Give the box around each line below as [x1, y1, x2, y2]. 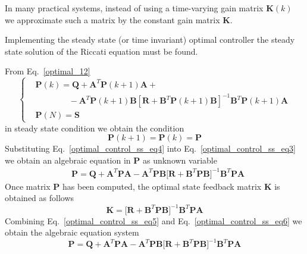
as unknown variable [142, 153, 217, 166]
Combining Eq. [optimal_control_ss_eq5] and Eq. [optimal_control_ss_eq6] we [5, 214, 302, 227]
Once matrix [5, 180, 51, 192]
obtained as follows [5, 192, 74, 204]
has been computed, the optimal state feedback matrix [62, 180, 262, 192]
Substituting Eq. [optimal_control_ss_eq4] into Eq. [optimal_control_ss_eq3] [5, 142, 296, 155]
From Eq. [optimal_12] [5, 65, 90, 77]
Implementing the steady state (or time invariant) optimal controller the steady [5, 33, 295, 46]
